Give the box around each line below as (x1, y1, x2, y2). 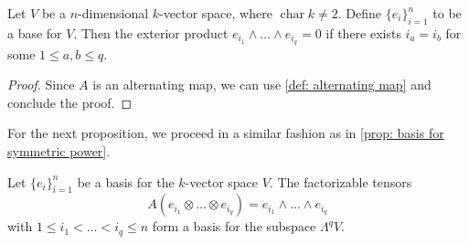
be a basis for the (77, 172, 175, 191)
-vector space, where (159, 4, 272, 22)
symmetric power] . (7, 142, 111, 161)
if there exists (325, 23, 401, 42)
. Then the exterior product (73, 23, 229, 42)
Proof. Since (7, 75, 75, 94)
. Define (337, 4, 381, 22)
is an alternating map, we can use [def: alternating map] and (92, 75, 432, 94)
